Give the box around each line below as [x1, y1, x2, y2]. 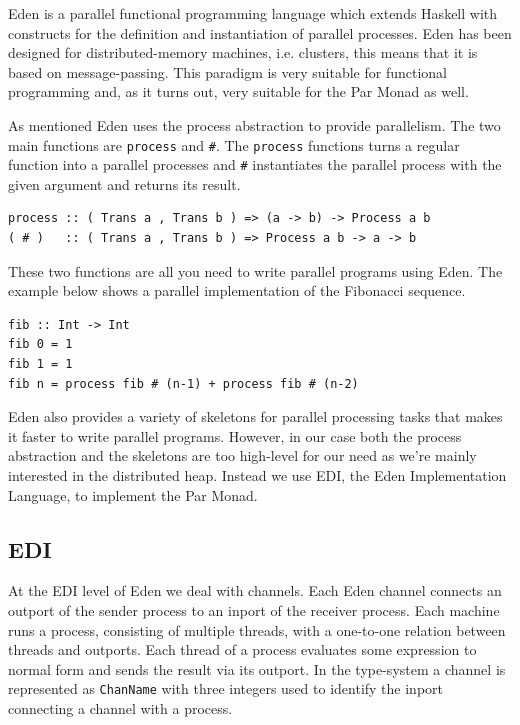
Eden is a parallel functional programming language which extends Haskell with [8, 3, 498, 23]
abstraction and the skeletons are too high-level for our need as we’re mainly [8, 445, 477, 466]
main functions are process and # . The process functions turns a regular [8, 134, 460, 155]
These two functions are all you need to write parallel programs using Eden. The [8, 260, 503, 281]
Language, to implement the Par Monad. [8, 484, 258, 505]
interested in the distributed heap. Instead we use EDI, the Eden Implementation [8, 465, 507, 485]
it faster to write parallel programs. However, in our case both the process [8, 425, 462, 446]
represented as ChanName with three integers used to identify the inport [8, 678, 444, 699]
